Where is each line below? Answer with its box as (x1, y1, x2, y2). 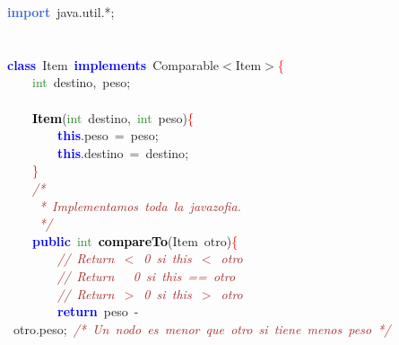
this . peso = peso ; (57, 126, 159, 145)
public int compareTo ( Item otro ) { (32, 231, 239, 250)
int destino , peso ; (32, 73, 131, 92)
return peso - (57, 302, 139, 321)
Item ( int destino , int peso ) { (32, 108, 194, 127)
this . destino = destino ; (57, 143, 189, 162)
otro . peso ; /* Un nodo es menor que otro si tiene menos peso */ (13, 319, 391, 338)
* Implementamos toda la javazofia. (39, 196, 241, 215)
